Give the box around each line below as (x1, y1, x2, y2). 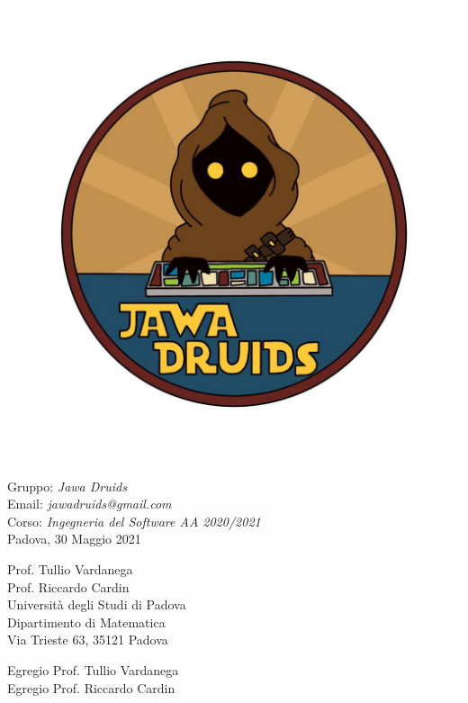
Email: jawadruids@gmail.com (7, 494, 172, 513)
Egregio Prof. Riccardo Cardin (7, 678, 175, 697)
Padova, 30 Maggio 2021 (7, 529, 141, 548)
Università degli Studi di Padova (7, 595, 186, 614)
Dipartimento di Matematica (7, 612, 166, 631)
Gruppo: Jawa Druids (7, 476, 127, 495)
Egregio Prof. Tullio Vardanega (7, 660, 179, 679)
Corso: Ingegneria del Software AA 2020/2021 (7, 511, 261, 530)
